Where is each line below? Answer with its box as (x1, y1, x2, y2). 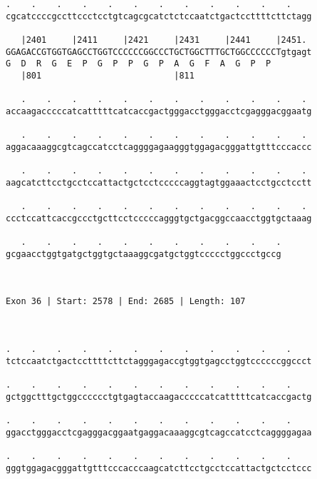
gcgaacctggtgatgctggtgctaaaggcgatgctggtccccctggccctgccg (6, 248, 281, 259)
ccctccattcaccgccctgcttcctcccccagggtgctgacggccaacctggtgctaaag (6, 213, 312, 223)
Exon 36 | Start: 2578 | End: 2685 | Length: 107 (6, 296, 246, 307)
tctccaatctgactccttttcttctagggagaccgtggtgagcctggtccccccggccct (6, 356, 312, 366)
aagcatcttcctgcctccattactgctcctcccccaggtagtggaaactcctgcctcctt (6, 177, 312, 188)
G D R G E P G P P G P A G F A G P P (6, 59, 271, 69)
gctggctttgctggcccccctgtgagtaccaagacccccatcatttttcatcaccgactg (6, 391, 312, 402)
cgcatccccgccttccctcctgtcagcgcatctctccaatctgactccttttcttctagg (6, 11, 312, 21)
